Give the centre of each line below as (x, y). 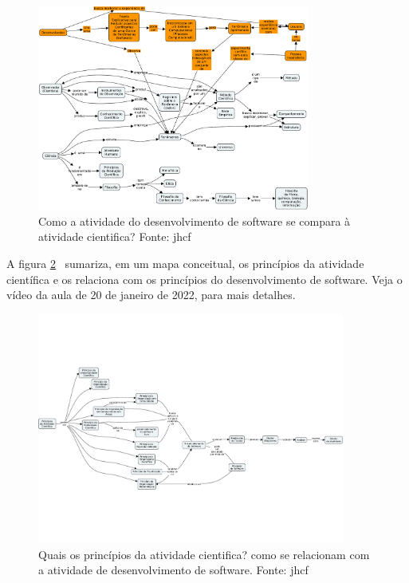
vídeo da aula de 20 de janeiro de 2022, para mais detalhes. (151, 295)
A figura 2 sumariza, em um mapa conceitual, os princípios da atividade (185, 264)
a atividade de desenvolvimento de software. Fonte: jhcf (173, 570)
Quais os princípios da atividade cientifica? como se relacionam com (204, 554)
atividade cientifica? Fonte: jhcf (115, 236)
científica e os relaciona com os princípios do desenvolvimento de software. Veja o (204, 279)
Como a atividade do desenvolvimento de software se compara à (195, 221)
